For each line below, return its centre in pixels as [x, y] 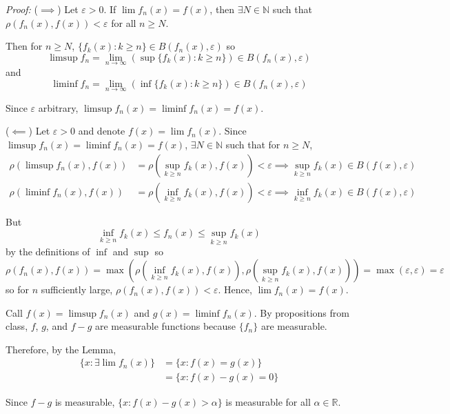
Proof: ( [22, 9]
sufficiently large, [77, 289]
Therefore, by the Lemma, [61, 349]
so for [17, 289]
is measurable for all [268, 401]
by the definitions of [48, 252]
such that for [253, 144]
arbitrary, [58, 107]
